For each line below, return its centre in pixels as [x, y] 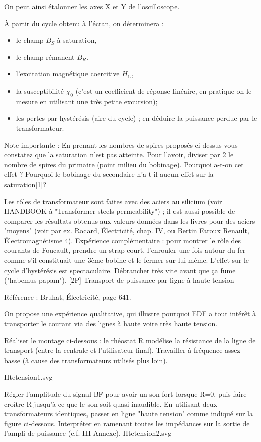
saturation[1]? [25, 184]
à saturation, [77, 40]
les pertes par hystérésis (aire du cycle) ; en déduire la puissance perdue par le [137, 118]
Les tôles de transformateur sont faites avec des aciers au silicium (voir [113, 201]
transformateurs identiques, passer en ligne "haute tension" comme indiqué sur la [128, 414]
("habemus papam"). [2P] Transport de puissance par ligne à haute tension [119, 280]
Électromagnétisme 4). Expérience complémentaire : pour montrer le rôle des [122, 240]
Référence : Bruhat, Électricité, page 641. [68, 296]
